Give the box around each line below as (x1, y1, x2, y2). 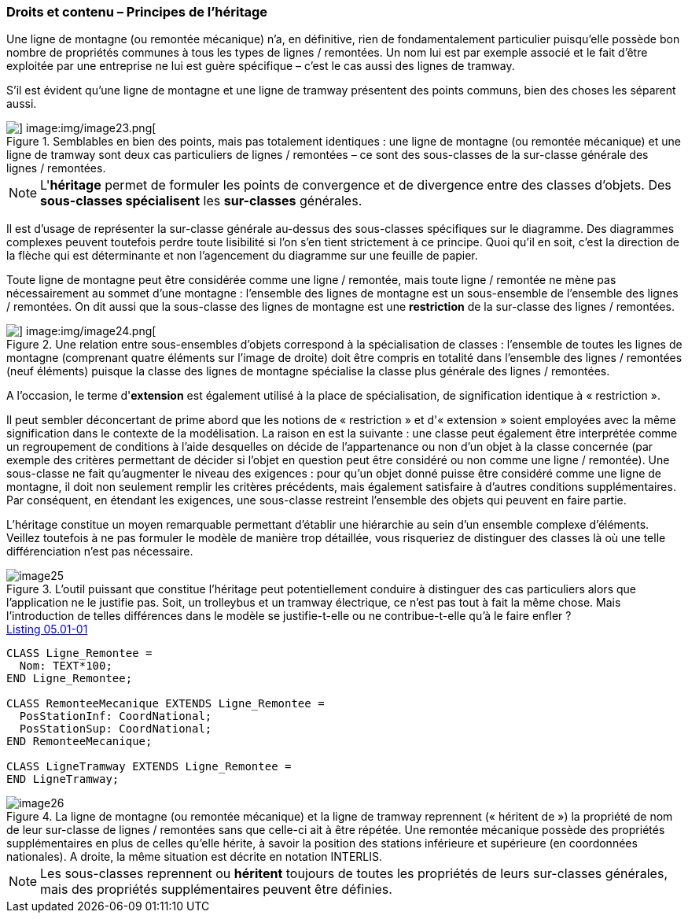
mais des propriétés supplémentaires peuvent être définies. (40, 881, 392, 898)
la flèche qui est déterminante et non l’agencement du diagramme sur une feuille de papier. (6, 249, 478, 263)
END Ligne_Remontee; (6, 672, 133, 685)
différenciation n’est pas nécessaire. (6, 544, 193, 559)
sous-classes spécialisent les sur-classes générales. (40, 193, 362, 209)
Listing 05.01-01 (6, 622, 88, 637)
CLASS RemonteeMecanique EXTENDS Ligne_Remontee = (6, 697, 325, 710)
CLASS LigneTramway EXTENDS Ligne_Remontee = (6, 760, 292, 773)
